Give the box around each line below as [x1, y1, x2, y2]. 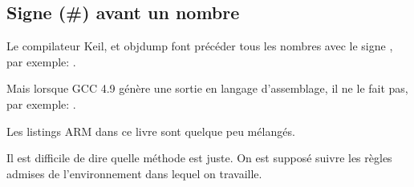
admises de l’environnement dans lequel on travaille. [6, 165, 262, 181]
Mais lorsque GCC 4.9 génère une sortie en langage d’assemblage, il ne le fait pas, [6, 80, 408, 97]
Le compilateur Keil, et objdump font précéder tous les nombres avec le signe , [6, 38, 393, 54]
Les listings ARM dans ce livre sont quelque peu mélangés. [6, 122, 295, 139]
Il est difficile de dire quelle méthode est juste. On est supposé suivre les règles [6, 149, 392, 166]
